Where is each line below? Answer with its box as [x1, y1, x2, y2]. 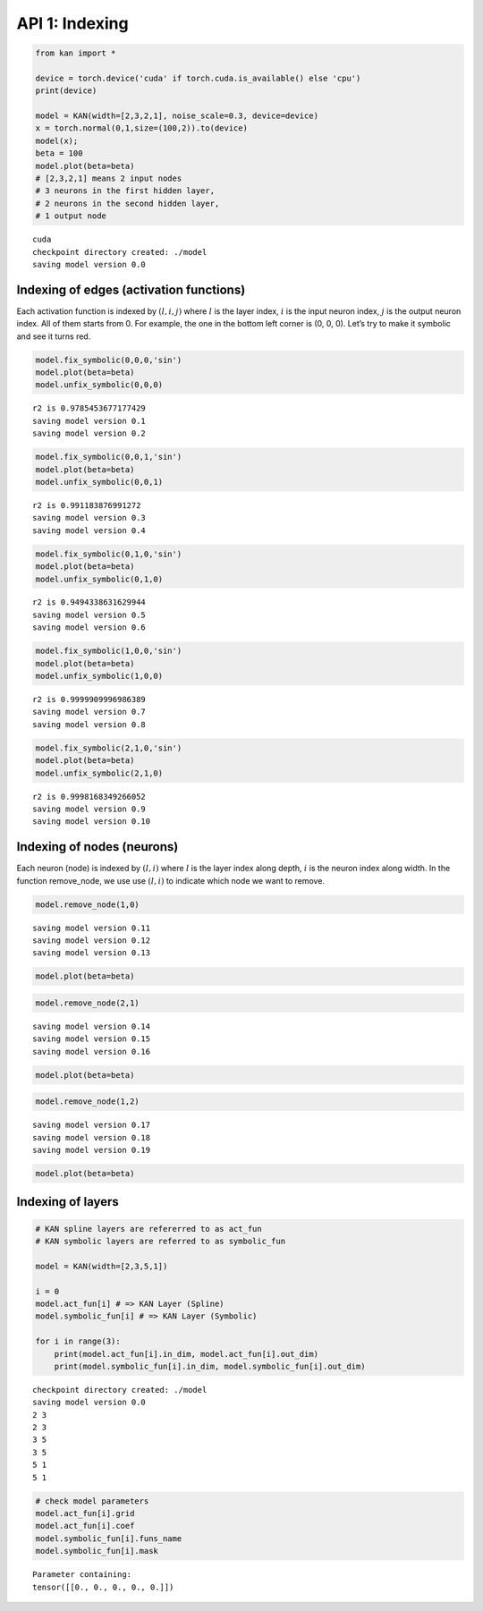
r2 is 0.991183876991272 [32, 500, 141, 510]
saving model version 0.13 [32, 948, 151, 958]
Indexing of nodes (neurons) [16, 839, 179, 854]
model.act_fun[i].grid [35, 1508, 135, 1518]
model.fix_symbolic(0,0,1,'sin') [35, 452, 182, 462]
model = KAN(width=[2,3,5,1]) [35, 1261, 168, 1271]
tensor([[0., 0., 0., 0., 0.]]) [32, 1581, 174, 1592]
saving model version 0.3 [32, 513, 147, 523]
